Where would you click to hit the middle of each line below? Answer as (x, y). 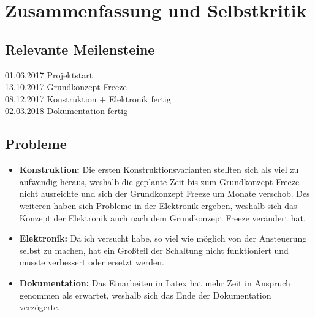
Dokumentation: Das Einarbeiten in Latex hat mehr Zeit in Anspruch (155, 282)
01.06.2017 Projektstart (49, 74)
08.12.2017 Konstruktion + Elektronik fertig (88, 98)
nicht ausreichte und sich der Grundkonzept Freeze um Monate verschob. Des (165, 193)
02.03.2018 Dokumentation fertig (66, 111)
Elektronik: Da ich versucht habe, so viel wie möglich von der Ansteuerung (163, 238)
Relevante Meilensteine (80, 49)
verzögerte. (40, 307)
